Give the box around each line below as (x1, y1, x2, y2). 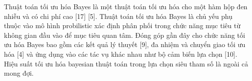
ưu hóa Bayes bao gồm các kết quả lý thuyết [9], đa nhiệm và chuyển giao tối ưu (4, 39, 246, 49)
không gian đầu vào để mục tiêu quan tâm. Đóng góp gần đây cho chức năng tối (4, 30, 245, 40)
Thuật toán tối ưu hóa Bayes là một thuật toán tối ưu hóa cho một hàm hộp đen (4, 1, 248, 11)
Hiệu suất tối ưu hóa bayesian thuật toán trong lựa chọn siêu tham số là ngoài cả (4, 58, 248, 68)
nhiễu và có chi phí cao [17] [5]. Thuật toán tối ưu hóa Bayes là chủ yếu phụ (4, 11, 232, 21)
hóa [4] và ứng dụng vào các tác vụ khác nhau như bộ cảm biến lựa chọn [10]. (4, 49, 237, 59)
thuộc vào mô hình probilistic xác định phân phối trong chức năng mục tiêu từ (4, 20, 241, 31)
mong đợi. (4, 68, 34, 78)
